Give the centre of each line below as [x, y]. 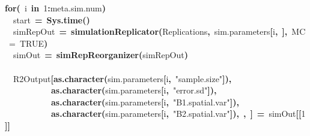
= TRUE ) [29, 43]
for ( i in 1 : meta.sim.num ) [55, 8]
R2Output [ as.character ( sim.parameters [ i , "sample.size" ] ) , [123, 78]
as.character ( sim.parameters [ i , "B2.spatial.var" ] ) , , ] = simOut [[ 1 [178, 114]
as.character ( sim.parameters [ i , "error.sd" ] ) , [134, 90]
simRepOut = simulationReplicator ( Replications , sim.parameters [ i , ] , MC [160, 31]
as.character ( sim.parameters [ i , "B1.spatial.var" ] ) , [145, 102]
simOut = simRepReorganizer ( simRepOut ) [101, 55]
